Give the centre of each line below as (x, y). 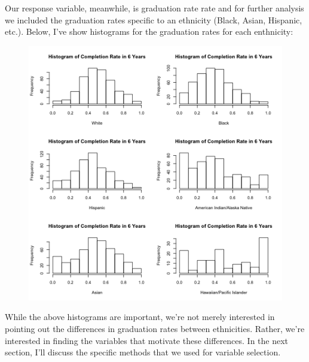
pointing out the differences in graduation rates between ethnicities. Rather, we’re (155, 328)
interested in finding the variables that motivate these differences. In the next (147, 340)
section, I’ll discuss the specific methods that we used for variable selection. (143, 352)
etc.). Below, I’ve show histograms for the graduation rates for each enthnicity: (149, 31)
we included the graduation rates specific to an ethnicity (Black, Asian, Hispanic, (154, 19)
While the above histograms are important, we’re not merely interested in (140, 317)
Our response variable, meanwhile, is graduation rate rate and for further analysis (154, 8)
